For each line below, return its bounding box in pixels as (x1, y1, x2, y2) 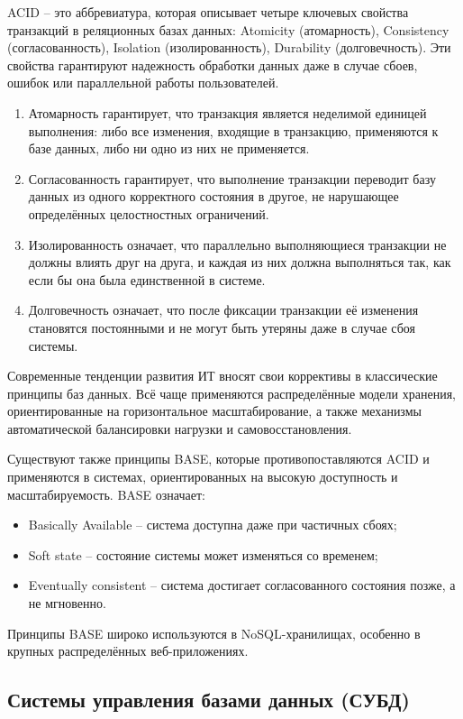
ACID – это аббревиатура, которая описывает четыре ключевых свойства (7, 3, 409, 21)
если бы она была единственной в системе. (28, 270, 266, 289)
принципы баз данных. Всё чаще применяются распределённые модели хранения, (7, 383, 456, 402)
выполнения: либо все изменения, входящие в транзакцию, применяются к (28, 121, 439, 140)
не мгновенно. (28, 594, 106, 613)
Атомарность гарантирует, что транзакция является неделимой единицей (28, 103, 427, 122)
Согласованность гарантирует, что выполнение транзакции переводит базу (28, 169, 436, 188)
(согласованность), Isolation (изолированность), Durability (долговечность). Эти (7, 38, 451, 57)
